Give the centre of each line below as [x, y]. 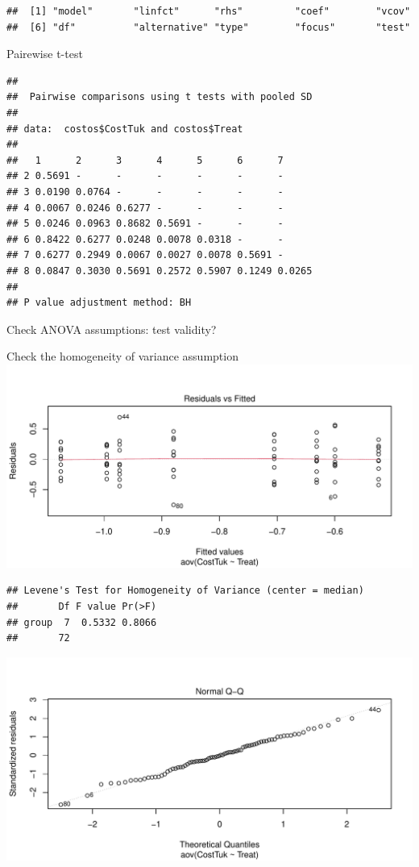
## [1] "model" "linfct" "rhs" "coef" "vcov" [209, 11]
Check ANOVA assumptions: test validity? [112, 329]
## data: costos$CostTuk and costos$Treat [125, 129]
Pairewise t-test [45, 54]
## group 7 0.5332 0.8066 [82, 622]
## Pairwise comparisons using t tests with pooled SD [160, 97]
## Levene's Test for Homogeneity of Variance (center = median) [185, 591]
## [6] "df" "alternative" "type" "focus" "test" [209, 27]
